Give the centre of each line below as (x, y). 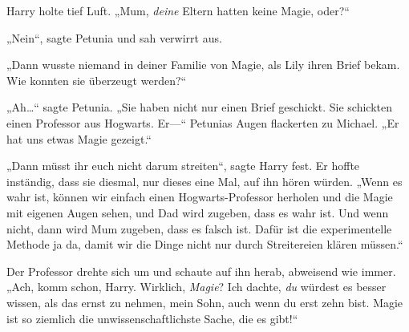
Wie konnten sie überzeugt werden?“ (97, 80)
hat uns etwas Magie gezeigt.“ (79, 138)
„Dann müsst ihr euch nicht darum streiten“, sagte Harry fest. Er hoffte (183, 166)
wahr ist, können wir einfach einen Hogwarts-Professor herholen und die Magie (200, 197)
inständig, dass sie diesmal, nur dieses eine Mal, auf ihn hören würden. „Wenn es (204, 181)
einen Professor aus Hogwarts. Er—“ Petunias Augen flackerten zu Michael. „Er (203, 122)
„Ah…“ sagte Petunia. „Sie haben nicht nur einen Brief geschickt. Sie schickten (199, 107)
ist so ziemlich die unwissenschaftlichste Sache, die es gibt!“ (152, 318)
